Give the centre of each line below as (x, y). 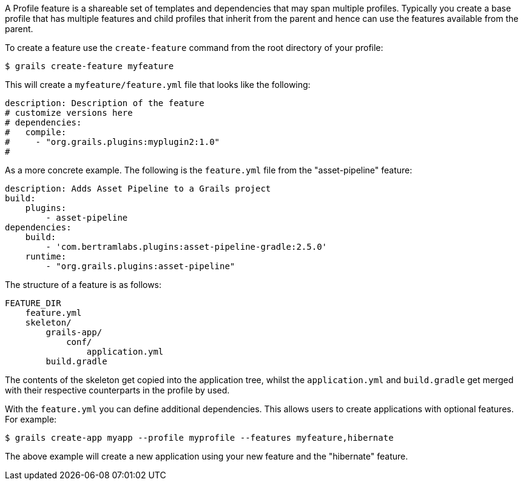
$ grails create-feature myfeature (89, 66)
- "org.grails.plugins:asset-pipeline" (140, 266)
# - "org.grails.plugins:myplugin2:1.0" (113, 142)
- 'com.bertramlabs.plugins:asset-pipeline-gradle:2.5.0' (187, 247)
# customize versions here (69, 113)
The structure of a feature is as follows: (83, 285)
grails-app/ (74, 332)
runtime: (46, 256)
